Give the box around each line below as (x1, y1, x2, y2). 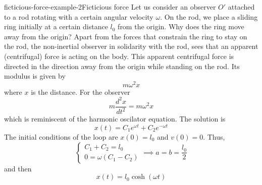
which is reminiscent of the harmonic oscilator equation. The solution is (4, 113, 226, 124)
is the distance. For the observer (31, 86, 130, 97)
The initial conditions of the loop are (4, 132, 118, 142)
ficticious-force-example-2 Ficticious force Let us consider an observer (4, 2, 216, 12)
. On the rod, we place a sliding (160, 11, 258, 22)
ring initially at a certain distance (4, 21, 108, 32)
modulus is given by (4, 71, 66, 81)
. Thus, (203, 132, 225, 142)
